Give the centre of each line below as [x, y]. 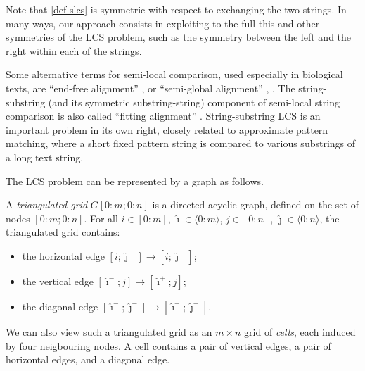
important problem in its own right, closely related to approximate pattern [167, 129]
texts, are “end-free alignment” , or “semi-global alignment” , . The [151, 88]
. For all [101, 218]
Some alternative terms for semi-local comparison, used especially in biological [174, 74]
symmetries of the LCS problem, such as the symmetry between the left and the [179, 37]
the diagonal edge [60, 306]
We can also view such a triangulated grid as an [109, 331]
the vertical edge [58, 281]
